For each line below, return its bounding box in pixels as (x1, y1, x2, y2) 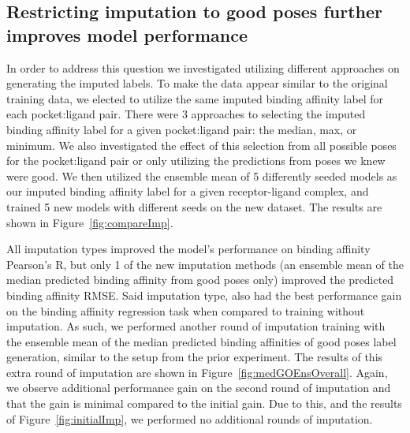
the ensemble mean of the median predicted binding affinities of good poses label (6, 333, 397, 349)
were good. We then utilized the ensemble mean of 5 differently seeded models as (6, 167, 397, 184)
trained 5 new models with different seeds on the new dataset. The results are (6, 198, 382, 215)
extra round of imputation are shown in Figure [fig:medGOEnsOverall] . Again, (6, 364, 388, 380)
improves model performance (6, 22, 248, 47)
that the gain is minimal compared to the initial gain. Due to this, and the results (6, 395, 402, 412)
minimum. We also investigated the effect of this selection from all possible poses (6, 136, 397, 153)
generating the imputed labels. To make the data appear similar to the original (6, 75, 388, 91)
